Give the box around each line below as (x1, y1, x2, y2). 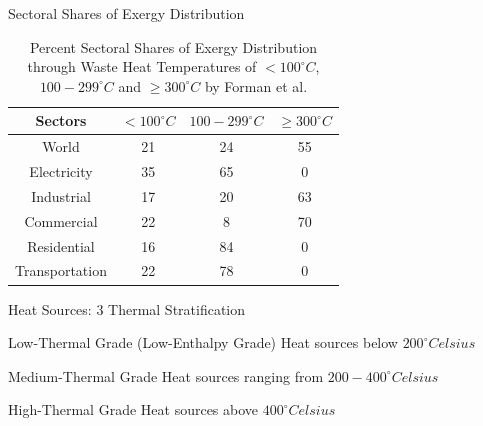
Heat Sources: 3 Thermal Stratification (8, 298, 246, 319)
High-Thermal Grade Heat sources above (8, 399, 259, 420)
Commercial (24, 210, 98, 231)
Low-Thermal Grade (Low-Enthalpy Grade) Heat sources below (8, 332, 398, 353)
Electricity (29, 161, 93, 182)
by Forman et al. (204, 75, 308, 96)
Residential (27, 235, 95, 256)
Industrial (31, 185, 91, 206)
